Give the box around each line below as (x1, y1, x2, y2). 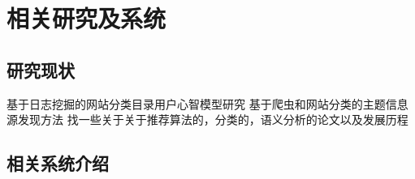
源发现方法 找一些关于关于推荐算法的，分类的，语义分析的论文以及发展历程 (6, 111, 409, 128)
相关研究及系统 (6, 2, 166, 35)
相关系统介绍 (6, 151, 109, 176)
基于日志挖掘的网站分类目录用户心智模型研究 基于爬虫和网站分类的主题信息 (6, 95, 409, 112)
